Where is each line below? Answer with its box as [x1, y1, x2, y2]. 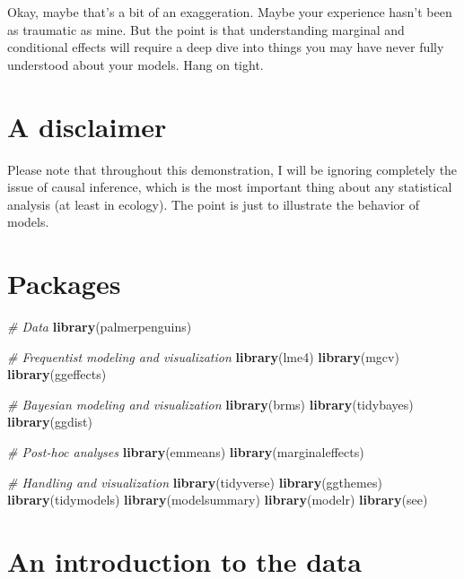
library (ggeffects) [7, 365, 107, 384]
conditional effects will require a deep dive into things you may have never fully [7, 38, 444, 56]
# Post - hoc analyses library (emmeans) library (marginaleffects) [7, 442, 364, 461]
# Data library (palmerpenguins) [7, 317, 192, 335]
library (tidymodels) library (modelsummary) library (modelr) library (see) [7, 490, 428, 509]
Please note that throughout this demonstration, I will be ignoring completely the [7, 160, 458, 178]
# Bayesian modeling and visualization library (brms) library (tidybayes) [7, 394, 414, 413]
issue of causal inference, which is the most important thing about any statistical [7, 177, 452, 196]
